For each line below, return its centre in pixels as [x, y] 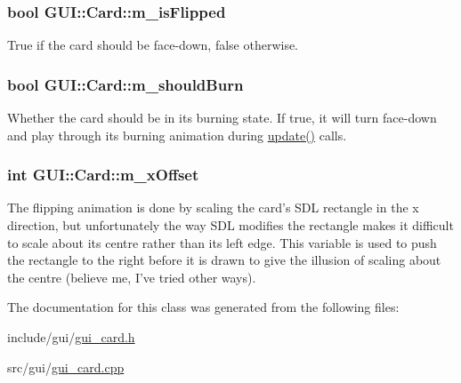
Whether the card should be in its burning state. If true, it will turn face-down [222, 118]
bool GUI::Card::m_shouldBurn [125, 84]
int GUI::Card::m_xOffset [103, 175]
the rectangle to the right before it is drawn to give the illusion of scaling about [224, 260]
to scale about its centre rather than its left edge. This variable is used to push [222, 242]
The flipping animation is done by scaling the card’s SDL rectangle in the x [213, 207]
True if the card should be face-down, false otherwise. [153, 45]
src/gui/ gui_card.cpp [66, 367]
